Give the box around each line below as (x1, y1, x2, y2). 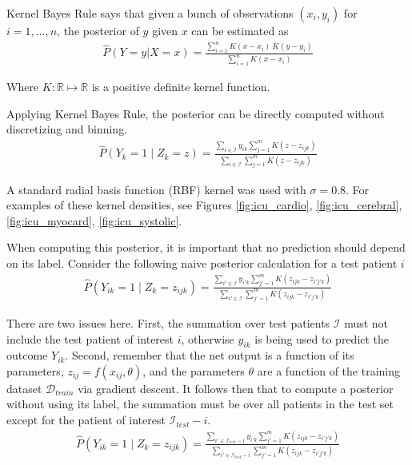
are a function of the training (257, 362, 400, 379)
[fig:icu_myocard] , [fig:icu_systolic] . (6, 212, 182, 229)
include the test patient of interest (6, 330, 174, 347)
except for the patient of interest (6, 411, 166, 428)
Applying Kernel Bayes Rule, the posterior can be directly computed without (6, 105, 385, 121)
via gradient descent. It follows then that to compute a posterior (78, 380, 394, 396)
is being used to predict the (254, 330, 390, 347)
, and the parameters (142, 362, 245, 379)
